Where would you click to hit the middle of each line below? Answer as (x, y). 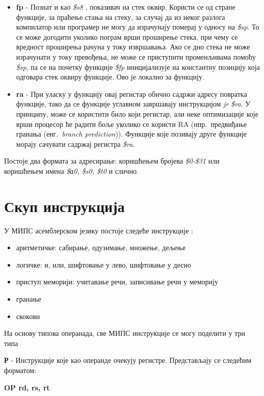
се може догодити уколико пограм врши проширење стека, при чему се (127, 36)
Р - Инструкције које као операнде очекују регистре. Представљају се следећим (128, 360)
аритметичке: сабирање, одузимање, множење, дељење (101, 247)
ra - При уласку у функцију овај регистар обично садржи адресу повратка (131, 94)
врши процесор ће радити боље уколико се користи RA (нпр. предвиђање (131, 124)
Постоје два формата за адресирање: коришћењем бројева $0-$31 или (112, 161)
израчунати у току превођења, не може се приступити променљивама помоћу (136, 56)
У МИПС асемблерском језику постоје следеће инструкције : (99, 230)
